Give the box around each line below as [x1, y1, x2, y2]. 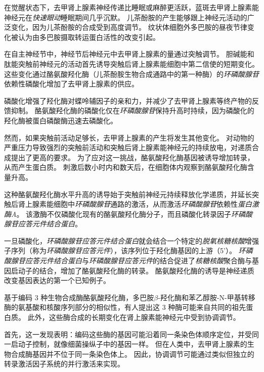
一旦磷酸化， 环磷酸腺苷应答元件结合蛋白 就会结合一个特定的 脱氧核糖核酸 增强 [4, 235, 259, 246]
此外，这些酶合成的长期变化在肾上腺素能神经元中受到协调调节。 [27, 312, 240, 322]
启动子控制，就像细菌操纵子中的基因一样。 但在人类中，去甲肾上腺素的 [11, 339, 247, 349]
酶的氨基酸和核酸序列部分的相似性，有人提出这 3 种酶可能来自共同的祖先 [4, 302, 246, 312]
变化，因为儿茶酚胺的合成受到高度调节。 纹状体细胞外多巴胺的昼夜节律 [11, 22, 247, 32]
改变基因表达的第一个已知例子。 [4, 275, 110, 286]
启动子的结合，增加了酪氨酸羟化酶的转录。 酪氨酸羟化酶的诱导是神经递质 [11, 265, 254, 275]
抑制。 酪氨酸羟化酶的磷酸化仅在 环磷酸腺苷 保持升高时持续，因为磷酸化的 [11, 105, 254, 116]
